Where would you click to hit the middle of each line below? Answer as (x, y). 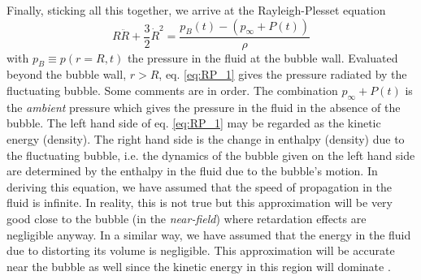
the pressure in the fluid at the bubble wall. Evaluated (263, 57)
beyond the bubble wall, (67, 74)
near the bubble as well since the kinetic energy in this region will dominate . (199, 266)
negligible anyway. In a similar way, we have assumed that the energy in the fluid (209, 234)
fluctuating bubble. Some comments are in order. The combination (172, 90)
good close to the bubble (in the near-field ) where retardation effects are (187, 218)
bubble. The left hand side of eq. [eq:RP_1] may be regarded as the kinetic (194, 123)
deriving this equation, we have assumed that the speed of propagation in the (200, 186)
